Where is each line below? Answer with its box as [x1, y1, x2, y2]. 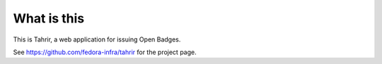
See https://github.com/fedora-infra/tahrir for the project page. [13, 48, 197, 56]
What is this [13, 11, 85, 26]
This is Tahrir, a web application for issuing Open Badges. [13, 35, 181, 44]
